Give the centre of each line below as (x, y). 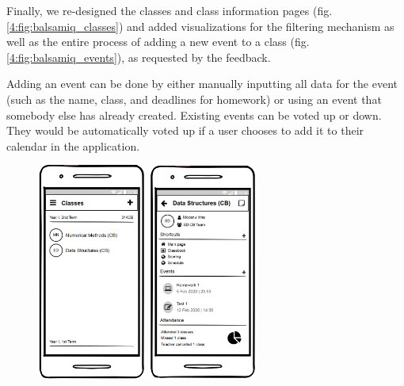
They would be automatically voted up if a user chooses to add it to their (185, 130)
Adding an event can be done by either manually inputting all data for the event (202, 84)
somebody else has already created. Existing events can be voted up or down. (194, 115)
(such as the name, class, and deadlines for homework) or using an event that (194, 99)
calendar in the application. (73, 145)
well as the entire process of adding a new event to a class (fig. (158, 42)
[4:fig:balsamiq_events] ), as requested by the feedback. (139, 57)
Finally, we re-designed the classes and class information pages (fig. (170, 10)
